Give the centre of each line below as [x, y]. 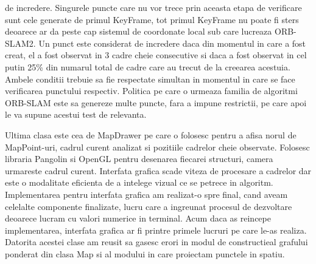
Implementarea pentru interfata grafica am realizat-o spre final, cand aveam [146, 194]
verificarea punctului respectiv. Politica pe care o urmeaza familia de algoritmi [151, 91]
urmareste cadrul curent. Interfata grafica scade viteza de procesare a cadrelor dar [158, 170]
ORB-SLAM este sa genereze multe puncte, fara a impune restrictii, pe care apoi [156, 102]
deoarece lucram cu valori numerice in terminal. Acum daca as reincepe [138, 218]
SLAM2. [20, 43]
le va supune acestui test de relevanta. [76, 114]
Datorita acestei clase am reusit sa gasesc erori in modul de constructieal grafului [156, 242]
